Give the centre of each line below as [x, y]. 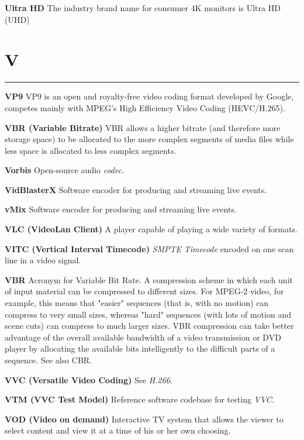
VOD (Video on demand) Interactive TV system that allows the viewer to [144, 419]
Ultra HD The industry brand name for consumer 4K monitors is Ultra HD [143, 8]
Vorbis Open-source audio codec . [65, 170]
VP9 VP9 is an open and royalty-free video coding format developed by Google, [149, 96]
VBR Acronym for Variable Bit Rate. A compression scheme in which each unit [149, 279]
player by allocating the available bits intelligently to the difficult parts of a [140, 348]
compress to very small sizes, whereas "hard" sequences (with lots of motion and [148, 314]
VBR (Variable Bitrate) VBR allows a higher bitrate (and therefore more [143, 127]
